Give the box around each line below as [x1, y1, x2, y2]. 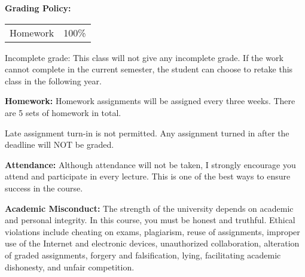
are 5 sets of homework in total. [5, 106, 121, 118]
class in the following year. [5, 74, 102, 87]
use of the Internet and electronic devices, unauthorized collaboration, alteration [5, 237, 300, 249]
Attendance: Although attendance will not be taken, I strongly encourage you [5, 158, 296, 171]
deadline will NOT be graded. [5, 138, 114, 151]
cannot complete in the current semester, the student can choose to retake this [5, 63, 293, 75]
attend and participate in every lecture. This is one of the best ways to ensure [5, 170, 291, 182]
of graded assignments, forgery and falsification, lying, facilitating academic [5, 248, 281, 261]
